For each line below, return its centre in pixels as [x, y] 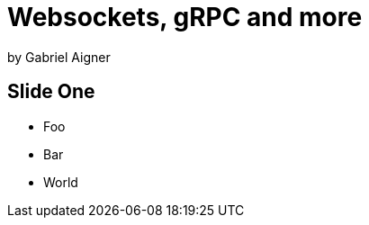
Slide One [51, 92]
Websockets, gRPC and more [185, 17]
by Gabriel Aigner [59, 57]
